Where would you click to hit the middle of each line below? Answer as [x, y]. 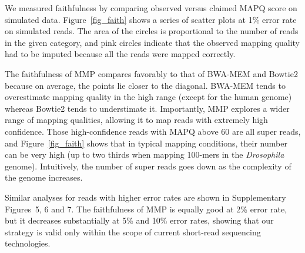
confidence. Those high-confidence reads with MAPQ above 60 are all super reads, [153, 131]
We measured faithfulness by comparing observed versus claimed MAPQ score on [151, 8]
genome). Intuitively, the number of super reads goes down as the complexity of [148, 166]
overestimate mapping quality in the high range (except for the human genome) [148, 97]
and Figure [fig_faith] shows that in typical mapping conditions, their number [146, 143]
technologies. [28, 243]
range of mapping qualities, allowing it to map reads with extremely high [136, 120]
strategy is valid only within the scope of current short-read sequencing [133, 232]
